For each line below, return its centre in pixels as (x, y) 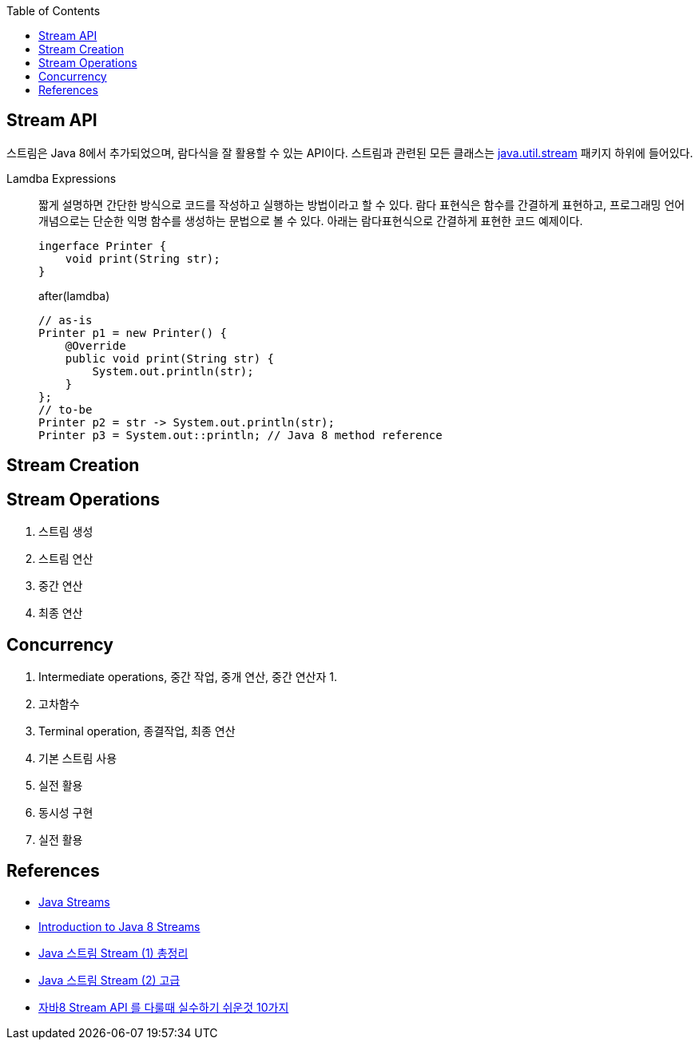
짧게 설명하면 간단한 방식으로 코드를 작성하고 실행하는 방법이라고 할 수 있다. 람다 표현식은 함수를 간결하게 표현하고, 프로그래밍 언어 (362, 204)
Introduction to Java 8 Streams (119, 926)
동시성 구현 (66, 812)
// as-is (66, 320)
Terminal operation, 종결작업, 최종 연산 (137, 731)
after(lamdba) (74, 295)
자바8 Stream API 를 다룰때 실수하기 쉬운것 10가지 (164, 1007)
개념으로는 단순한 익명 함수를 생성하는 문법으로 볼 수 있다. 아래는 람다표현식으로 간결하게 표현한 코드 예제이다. (311, 220)
